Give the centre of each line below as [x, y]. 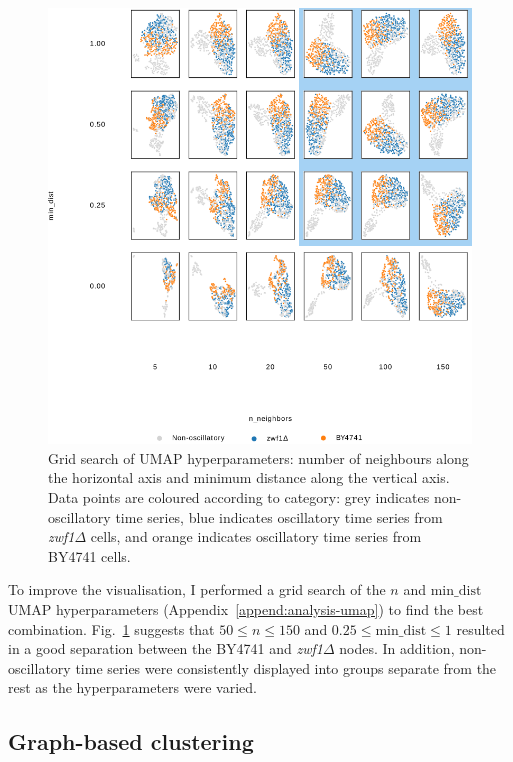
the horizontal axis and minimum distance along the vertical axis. [249, 477]
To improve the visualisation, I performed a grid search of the [197, 589]
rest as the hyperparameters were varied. [132, 687]
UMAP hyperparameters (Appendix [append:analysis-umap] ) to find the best [246, 608]
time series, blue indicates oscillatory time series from [279, 516]
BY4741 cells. [89, 555]
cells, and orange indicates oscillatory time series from [256, 536]
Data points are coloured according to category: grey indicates [239, 496]
